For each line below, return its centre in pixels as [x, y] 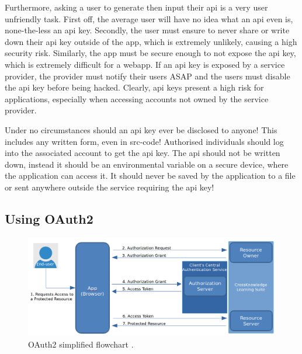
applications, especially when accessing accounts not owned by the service [137, 98]
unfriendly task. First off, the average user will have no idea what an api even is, [149, 18]
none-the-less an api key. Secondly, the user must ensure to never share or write [147, 30]
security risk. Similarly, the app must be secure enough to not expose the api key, [150, 53]
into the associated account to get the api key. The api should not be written [143, 153]
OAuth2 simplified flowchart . [81, 344]
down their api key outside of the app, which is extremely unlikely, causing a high [151, 41]
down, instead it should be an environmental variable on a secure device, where [147, 164]
